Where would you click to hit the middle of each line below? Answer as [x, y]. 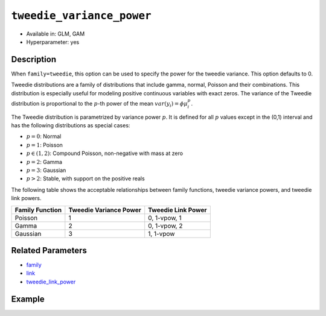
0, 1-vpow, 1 [165, 218]
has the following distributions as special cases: [71, 125]
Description [34, 59]
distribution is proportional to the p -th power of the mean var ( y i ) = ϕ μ [100, 104]
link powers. [26, 198]
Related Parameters [49, 250]
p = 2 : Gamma [44, 162]
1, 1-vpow [161, 233]
